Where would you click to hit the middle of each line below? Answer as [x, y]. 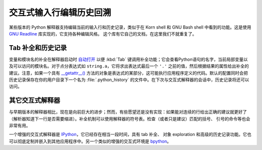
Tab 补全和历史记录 [38, 48]
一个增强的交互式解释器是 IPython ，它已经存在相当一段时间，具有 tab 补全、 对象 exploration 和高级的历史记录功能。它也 [130, 134]
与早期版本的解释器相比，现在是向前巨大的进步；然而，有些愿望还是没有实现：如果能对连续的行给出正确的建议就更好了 [128, 112]
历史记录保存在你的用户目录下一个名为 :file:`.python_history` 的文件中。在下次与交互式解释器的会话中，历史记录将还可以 [129, 80]
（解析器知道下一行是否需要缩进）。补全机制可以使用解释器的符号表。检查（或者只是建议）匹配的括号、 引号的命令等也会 [130, 118]
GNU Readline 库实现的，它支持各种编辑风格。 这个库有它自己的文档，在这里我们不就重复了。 [103, 33]
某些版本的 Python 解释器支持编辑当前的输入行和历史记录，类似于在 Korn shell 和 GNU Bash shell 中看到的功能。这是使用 [130, 27]
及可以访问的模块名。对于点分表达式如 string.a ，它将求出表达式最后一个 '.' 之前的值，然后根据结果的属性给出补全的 [129, 66]
